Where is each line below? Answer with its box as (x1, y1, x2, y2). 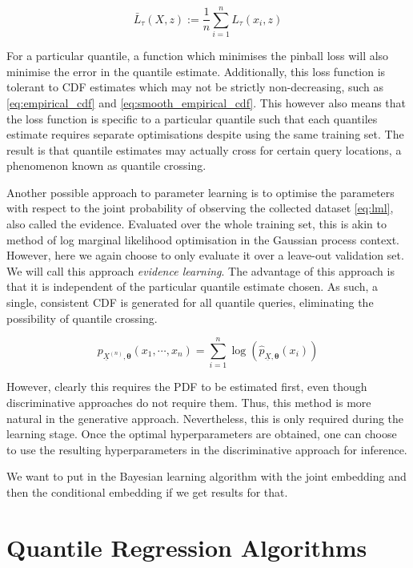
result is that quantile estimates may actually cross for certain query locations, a (6, 141, 402, 158)
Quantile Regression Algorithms (6, 530, 367, 563)
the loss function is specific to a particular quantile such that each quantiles (6, 110, 378, 127)
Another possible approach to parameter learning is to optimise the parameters (6, 183, 395, 200)
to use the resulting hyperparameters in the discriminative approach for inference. (6, 441, 407, 457)
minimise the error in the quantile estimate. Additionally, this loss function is (6, 62, 386, 79)
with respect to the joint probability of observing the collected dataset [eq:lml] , (6, 199, 394, 216)
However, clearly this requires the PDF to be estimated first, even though (6, 378, 367, 395)
